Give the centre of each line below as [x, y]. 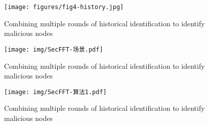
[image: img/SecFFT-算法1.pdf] [55, 92]
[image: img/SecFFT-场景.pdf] [54, 49]
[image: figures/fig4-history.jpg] [64, 7]
